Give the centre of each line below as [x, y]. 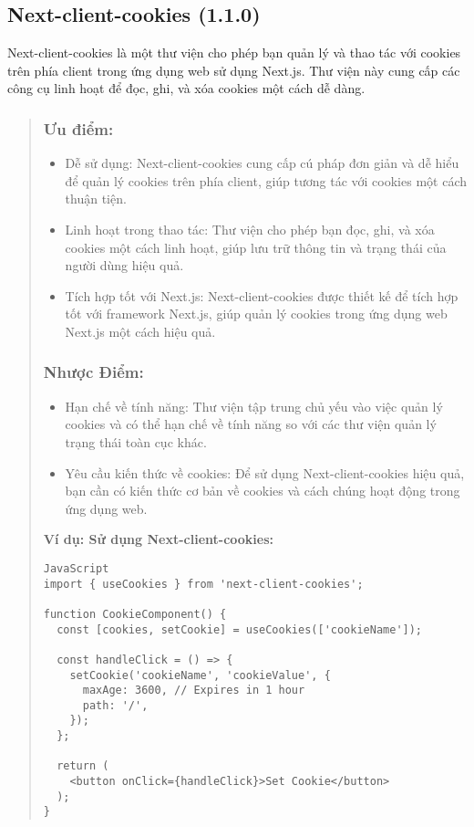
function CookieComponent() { [135, 614]
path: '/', [115, 705]
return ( [83, 766]
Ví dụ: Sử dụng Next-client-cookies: [159, 539]
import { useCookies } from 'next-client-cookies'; [203, 584]
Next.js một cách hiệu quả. [140, 331]
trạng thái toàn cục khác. [136, 441]
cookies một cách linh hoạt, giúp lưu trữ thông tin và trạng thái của [256, 247]
